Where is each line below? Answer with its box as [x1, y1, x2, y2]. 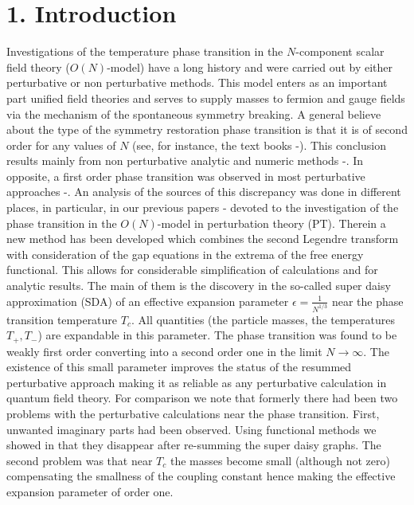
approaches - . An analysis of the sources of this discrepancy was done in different [6, 183, 401, 200]
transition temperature [6, 311, 118, 327]
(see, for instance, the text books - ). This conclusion [132, 136, 386, 153]
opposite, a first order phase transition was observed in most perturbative [6, 167, 365, 184]
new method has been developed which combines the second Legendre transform [6, 230, 399, 247]
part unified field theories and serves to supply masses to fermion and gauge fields [6, 89, 405, 106]
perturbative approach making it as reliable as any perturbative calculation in [6, 374, 387, 390]
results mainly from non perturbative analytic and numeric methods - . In [6, 152, 364, 169]
